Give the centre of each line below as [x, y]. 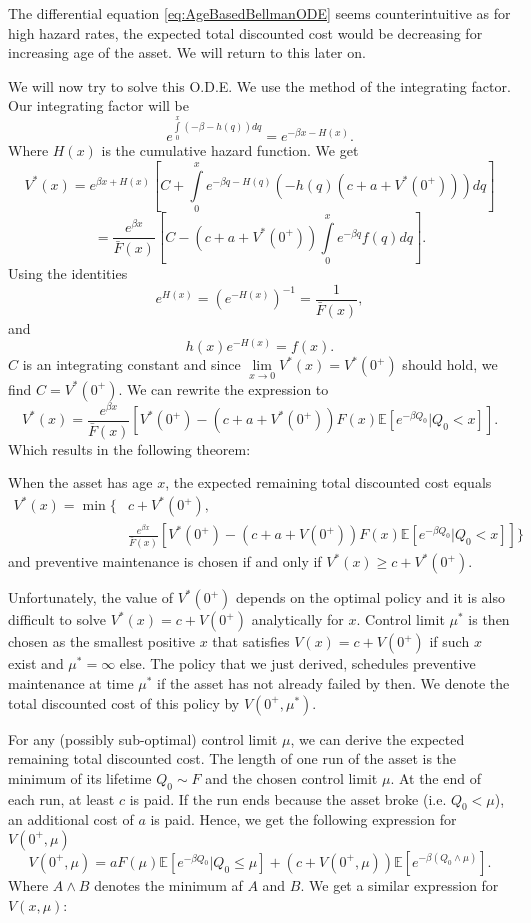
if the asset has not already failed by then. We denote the [333, 682]
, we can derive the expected [377, 738]
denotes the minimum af [168, 884]
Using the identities [68, 272]
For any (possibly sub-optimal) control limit [143, 738]
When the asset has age [80, 482]
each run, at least [61, 798]
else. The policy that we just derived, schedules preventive [297, 663]
